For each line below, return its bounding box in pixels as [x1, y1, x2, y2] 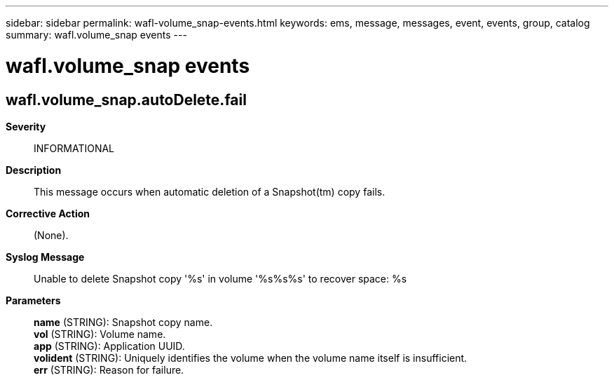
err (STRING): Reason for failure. [34, 363, 184, 376]
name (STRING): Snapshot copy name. [34, 315, 213, 328]
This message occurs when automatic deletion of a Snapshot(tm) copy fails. [34, 185, 386, 198]
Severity [6, 120, 46, 133]
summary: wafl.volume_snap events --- [6, 29, 187, 41]
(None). [34, 229, 69, 241]
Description [6, 163, 62, 176]
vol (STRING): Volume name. [34, 327, 166, 340]
